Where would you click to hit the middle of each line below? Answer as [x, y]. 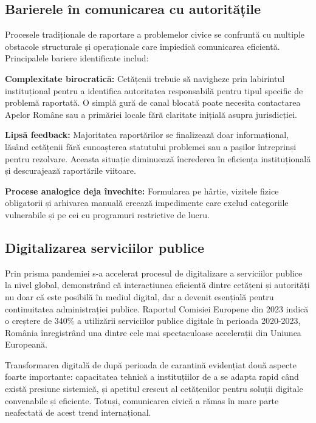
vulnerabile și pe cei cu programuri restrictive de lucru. [107, 214]
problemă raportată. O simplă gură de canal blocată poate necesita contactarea [153, 102]
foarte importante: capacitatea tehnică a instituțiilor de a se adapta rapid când [152, 377]
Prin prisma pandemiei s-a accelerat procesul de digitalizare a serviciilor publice [154, 273]
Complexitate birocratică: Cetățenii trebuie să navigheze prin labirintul [145, 78]
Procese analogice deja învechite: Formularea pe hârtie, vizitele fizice [142, 191]
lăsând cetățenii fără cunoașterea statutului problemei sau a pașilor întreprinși [151, 146]
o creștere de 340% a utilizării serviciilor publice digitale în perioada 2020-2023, [153, 321]
